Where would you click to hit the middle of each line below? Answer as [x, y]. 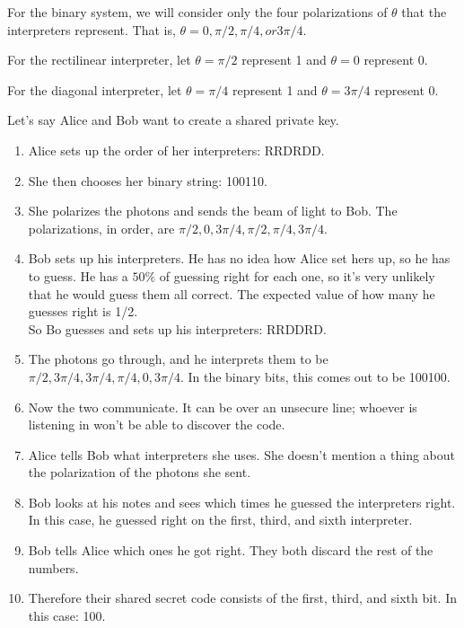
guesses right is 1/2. [83, 311]
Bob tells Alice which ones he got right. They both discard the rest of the [231, 550]
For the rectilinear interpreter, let [99, 60]
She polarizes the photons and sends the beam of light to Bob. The [213, 211]
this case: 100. [67, 615]
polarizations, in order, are [101, 228]
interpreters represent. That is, [92, 29]
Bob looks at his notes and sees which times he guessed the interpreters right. [242, 502]
